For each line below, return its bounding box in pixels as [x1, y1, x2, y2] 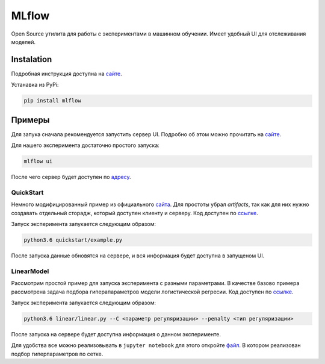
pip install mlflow [23, 97, 81, 104]
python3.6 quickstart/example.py [23, 236, 123, 243]
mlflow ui [23, 158, 53, 165]
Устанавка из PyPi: [11, 81, 59, 89]
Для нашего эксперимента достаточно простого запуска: [11, 142, 159, 149]
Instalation [11, 54, 52, 64]
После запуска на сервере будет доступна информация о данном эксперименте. [11, 330, 221, 337]
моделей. [11, 38, 36, 45]
